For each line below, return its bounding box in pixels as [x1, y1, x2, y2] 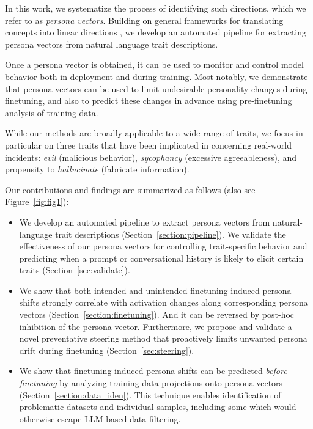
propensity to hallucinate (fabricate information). [5, 163, 190, 175]
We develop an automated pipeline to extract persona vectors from [19, 215, 270, 228]
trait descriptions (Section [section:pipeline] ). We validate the [55, 227, 286, 240]
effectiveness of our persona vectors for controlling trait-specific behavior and [19, 240, 307, 252]
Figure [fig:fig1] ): [5, 195, 69, 208]
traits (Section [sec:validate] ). [19, 263, 130, 276]
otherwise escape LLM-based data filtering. [19, 412, 181, 425]
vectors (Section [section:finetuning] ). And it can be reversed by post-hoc [19, 308, 295, 321]
